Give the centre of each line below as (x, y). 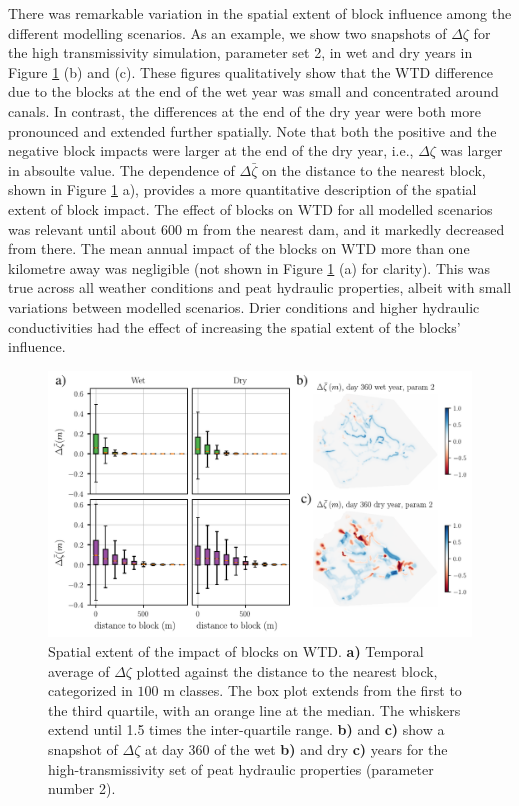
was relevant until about (82, 228)
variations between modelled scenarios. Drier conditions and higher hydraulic (244, 306)
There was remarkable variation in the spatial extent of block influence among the (260, 13)
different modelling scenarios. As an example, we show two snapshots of (227, 32)
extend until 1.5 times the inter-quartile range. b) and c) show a (246, 729)
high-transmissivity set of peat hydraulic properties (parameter (241, 768)
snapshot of (83, 748)
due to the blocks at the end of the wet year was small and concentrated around (253, 91)
